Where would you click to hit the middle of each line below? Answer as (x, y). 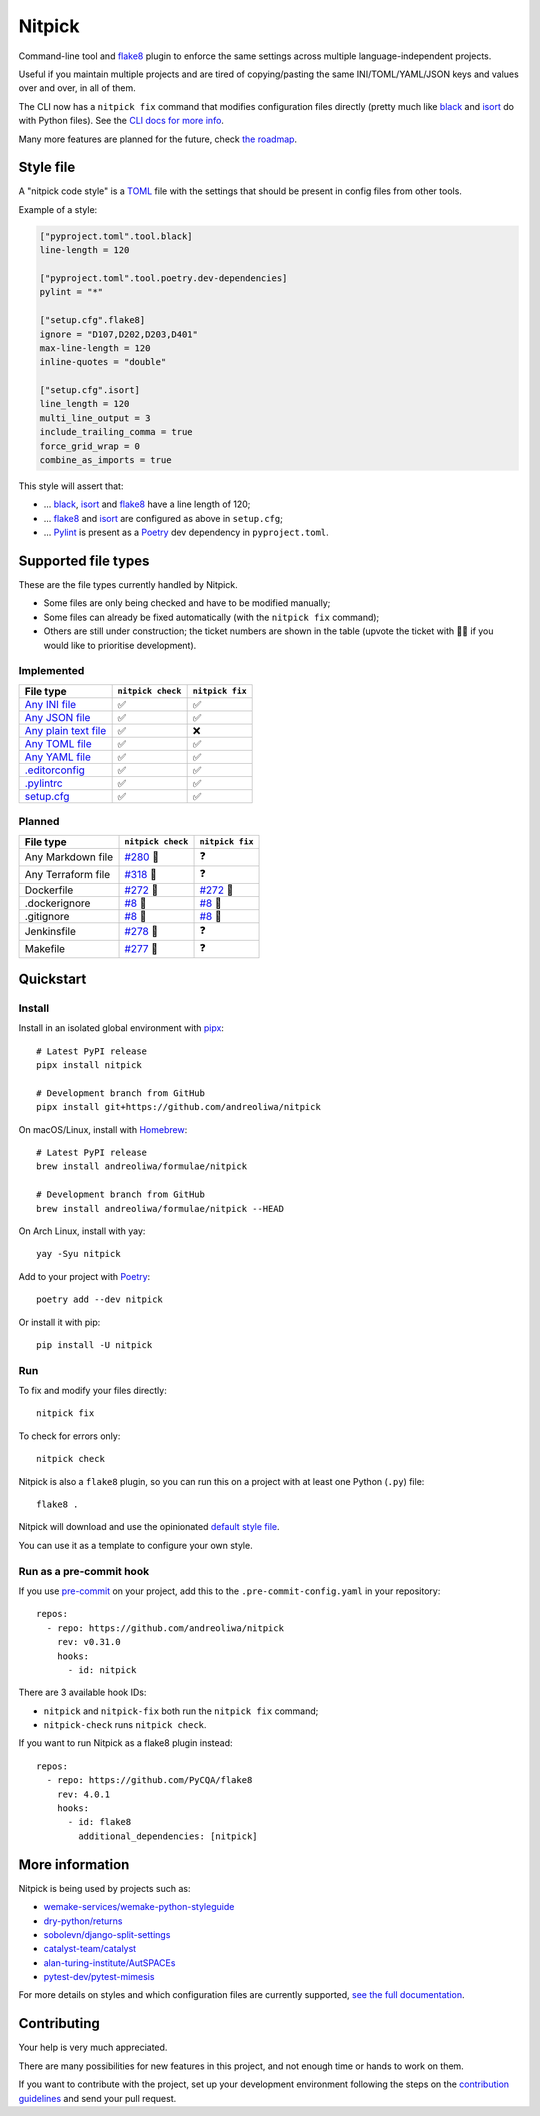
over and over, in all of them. (77, 88)
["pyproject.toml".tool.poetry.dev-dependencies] (163, 278)
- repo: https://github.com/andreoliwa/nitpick (165, 1628)
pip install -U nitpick (94, 1344)
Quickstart (52, 978)
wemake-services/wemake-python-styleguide (139, 1907)
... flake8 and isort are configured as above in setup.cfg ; (163, 518)
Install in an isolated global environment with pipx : (121, 1028)
